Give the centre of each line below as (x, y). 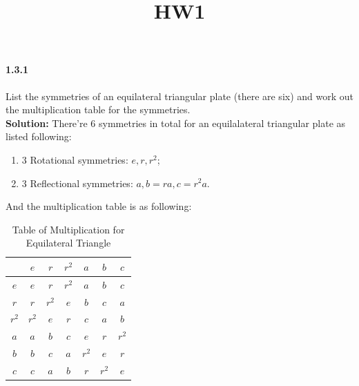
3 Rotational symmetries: (75, 159)
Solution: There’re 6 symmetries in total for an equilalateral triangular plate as (176, 123)
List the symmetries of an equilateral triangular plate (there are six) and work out (179, 96)
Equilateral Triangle (68, 243)
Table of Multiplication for (68, 229)
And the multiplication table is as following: (99, 206)
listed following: (39, 136)
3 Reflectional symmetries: (77, 183)
